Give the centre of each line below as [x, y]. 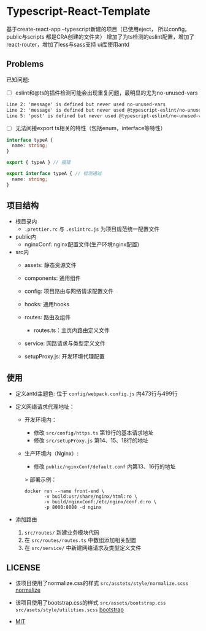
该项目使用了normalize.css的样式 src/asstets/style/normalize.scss [102, 583]
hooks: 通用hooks [47, 304]
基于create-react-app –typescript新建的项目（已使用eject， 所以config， [98, 29]
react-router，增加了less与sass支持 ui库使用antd [68, 44]
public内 [26, 237]
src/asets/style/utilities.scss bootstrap [69, 610]
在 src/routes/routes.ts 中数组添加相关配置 [80, 540]
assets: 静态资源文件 [50, 265]
